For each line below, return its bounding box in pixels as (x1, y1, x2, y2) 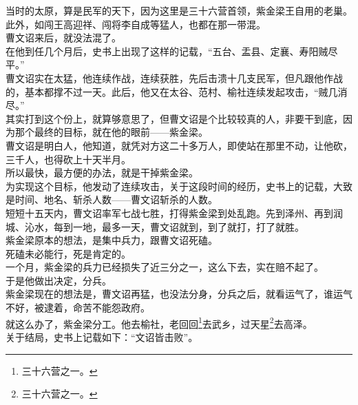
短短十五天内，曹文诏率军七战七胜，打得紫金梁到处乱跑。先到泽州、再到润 (6, 205, 343, 220)
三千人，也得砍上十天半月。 (6, 152, 131, 166)
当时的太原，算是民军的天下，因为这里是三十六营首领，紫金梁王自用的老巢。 (6, 3, 352, 17)
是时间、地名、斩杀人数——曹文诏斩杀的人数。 (6, 192, 218, 207)
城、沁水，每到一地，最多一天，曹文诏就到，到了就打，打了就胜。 (6, 219, 304, 233)
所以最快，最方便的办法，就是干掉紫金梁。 (6, 165, 198, 180)
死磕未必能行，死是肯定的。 (6, 246, 131, 260)
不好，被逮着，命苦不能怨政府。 (6, 300, 150, 315)
